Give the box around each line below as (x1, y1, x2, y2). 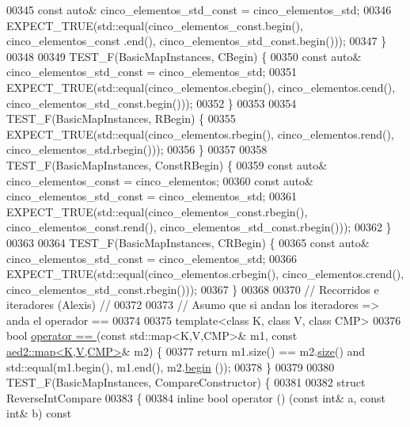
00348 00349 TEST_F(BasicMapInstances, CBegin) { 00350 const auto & (6, 48, 362, 64)
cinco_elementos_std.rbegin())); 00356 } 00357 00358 (6, 141, 268, 158)
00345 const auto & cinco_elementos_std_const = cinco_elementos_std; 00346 (6, 2, 392, 17)
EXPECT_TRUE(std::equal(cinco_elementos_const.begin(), (6, 17, 303, 33)
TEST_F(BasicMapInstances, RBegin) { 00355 (6, 110, 236, 127)
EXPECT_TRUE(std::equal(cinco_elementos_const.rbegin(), (6, 203, 308, 219)
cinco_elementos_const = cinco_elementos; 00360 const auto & (6, 172, 314, 189)
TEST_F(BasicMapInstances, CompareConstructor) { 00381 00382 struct (6, 374, 366, 391)
